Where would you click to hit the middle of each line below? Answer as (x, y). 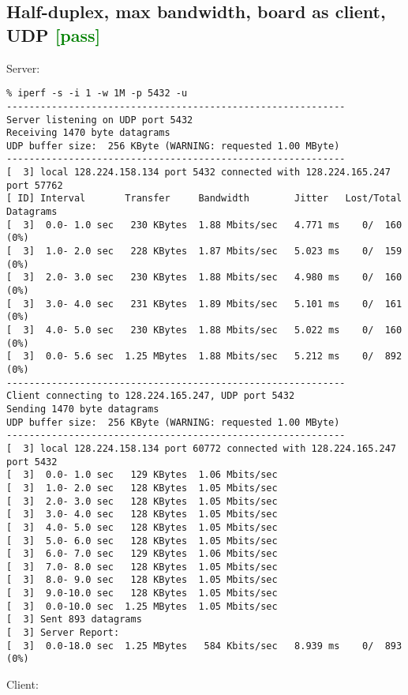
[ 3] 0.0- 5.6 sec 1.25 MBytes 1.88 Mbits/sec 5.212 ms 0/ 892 (204, 357)
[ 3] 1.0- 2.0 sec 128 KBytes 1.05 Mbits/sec (142, 488)
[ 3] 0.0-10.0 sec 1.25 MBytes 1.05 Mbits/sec (142, 606)
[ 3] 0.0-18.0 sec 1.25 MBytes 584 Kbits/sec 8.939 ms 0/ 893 (204, 646)
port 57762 (35, 185)
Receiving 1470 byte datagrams (88, 133)
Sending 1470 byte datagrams (83, 409)
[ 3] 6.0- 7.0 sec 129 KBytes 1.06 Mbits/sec (142, 554)
